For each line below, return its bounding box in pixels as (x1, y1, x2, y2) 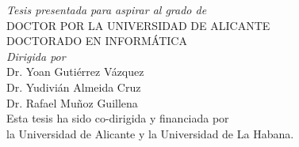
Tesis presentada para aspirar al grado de (6, 2, 207, 17)
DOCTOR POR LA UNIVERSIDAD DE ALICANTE (6, 17, 270, 33)
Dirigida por (6, 47, 66, 64)
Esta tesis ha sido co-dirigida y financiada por (6, 110, 229, 126)
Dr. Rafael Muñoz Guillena (6, 94, 138, 111)
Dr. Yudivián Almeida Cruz (6, 78, 141, 95)
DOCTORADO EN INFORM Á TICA (6, 32, 187, 49)
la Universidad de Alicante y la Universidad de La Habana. (6, 125, 294, 141)
